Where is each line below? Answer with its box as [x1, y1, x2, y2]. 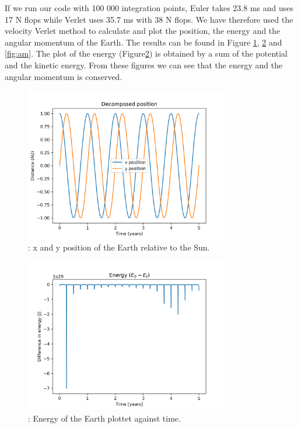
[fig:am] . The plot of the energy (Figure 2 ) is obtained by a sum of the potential [5, 47, 288, 60]
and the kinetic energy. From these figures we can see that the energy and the [5, 58, 283, 71]
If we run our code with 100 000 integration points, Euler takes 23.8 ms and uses [5, 2, 293, 13]
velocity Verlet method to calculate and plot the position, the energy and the [5, 25, 281, 37]
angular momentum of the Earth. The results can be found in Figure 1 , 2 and [5, 36, 282, 48]
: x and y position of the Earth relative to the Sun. [28, 241, 210, 253]
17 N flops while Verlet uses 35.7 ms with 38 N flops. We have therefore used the [5, 13, 293, 25]
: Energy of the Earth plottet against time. [28, 412, 181, 424]
